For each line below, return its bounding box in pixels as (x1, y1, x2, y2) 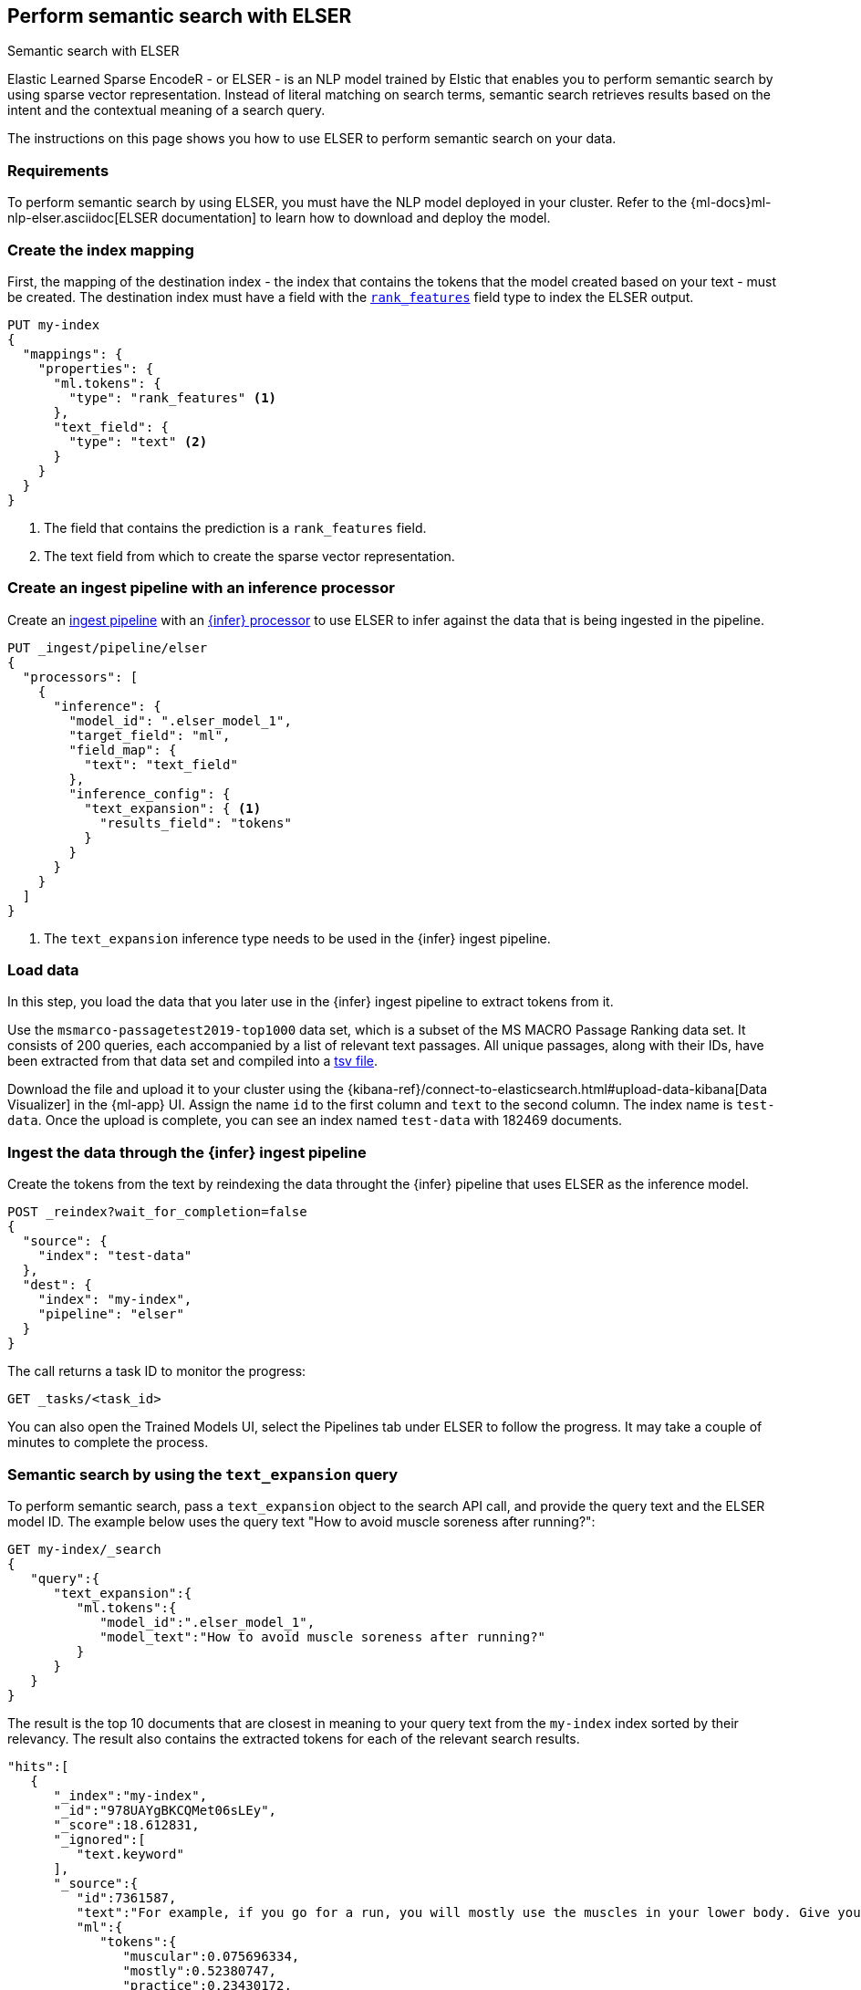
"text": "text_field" (84, 756, 238, 772)
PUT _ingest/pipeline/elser (7, 640, 208, 655)
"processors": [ (22, 669, 139, 684)
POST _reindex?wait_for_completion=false (7, 1204, 307, 1220)
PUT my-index (7, 317, 100, 332)
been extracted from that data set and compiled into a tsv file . (7, 1053, 379, 1069)
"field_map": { (68, 742, 177, 757)
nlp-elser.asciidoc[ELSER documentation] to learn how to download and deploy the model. (7, 210, 551, 226)
